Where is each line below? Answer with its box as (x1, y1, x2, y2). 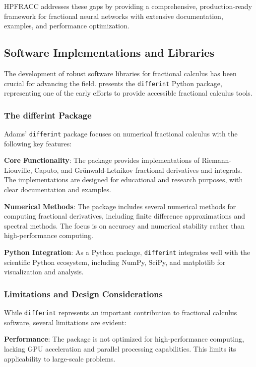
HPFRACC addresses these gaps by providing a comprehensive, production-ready (4, 1, 252, 11)
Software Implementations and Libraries (4, 45, 215, 60)
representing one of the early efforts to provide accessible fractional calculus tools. (4, 88, 253, 98)
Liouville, (4, 164, 32, 175)
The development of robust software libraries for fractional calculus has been (4, 68, 237, 78)
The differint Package (4, 109, 92, 121)
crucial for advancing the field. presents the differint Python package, (4, 78, 222, 88)
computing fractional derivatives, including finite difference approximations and (4, 211, 246, 221)
